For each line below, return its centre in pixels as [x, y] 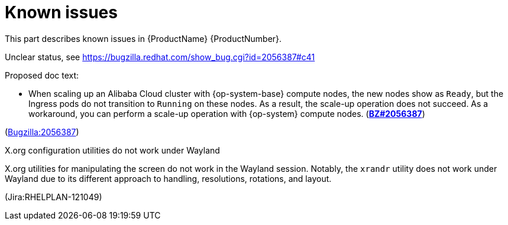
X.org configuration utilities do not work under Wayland [112, 150]
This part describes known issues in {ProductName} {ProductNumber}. [143, 38]
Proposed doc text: [42, 75]
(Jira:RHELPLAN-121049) [54, 197]
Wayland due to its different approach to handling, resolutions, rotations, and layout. [168, 178]
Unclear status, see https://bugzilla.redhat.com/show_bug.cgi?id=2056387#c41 [160, 57]
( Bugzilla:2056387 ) [42, 132]
